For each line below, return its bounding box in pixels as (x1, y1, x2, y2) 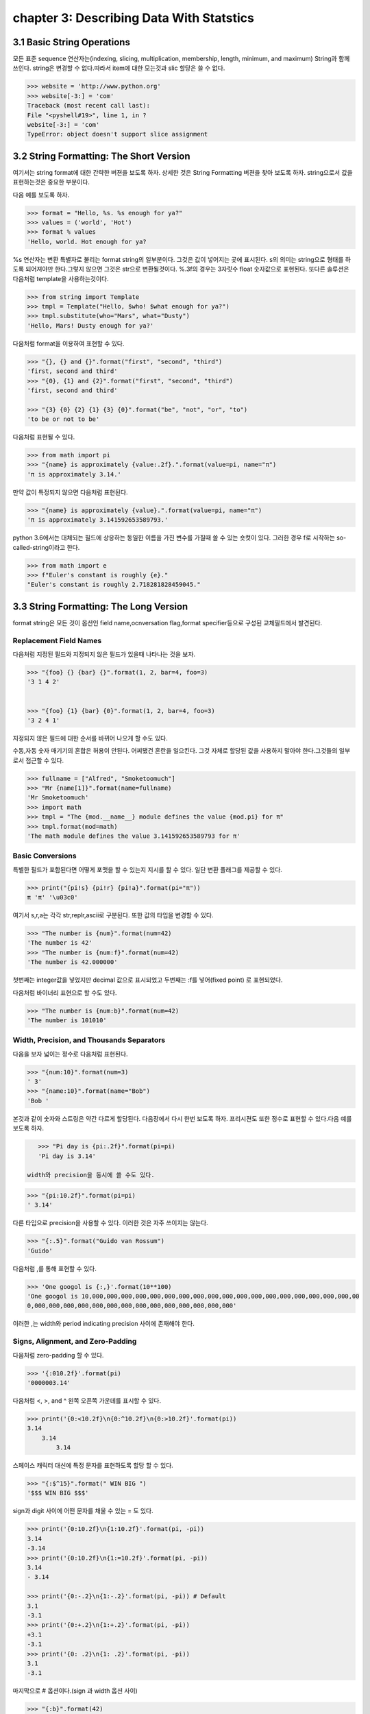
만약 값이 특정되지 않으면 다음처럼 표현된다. (12, 487, 128, 496)
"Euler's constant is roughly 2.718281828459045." (27, 581, 201, 589)
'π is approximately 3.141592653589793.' (27, 516, 169, 524)
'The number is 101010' (27, 1016, 108, 1024)
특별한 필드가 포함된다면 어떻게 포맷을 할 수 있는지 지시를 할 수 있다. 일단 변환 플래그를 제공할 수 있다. (12, 865, 282, 873)
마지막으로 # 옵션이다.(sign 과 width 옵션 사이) (12, 1687, 138, 1695)
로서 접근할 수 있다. (12, 756, 64, 764)
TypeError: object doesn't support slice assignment (27, 130, 208, 138)
